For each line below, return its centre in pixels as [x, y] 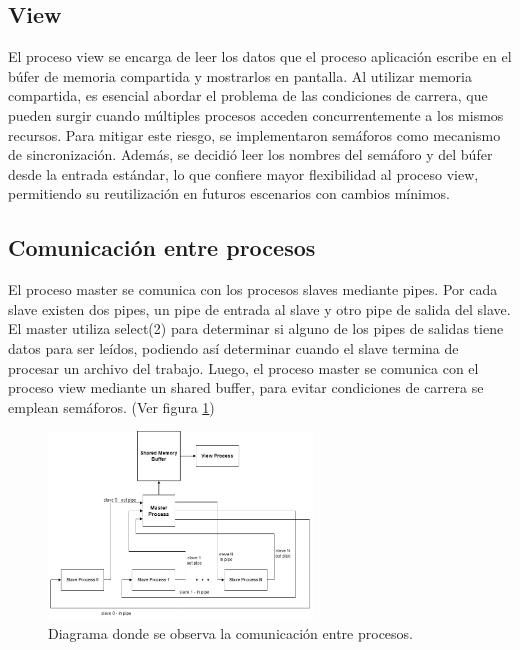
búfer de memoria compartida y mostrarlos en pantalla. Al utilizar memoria [240, 75]
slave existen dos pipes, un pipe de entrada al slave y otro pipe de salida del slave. [259, 308]
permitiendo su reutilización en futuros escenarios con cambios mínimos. [229, 193]
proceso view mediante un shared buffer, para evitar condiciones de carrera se [246, 387]
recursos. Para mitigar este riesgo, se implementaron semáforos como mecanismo [254, 134]
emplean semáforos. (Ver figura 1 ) [111, 406]
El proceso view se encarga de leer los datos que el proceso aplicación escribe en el [260, 56]
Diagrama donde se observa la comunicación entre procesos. [231, 632]
